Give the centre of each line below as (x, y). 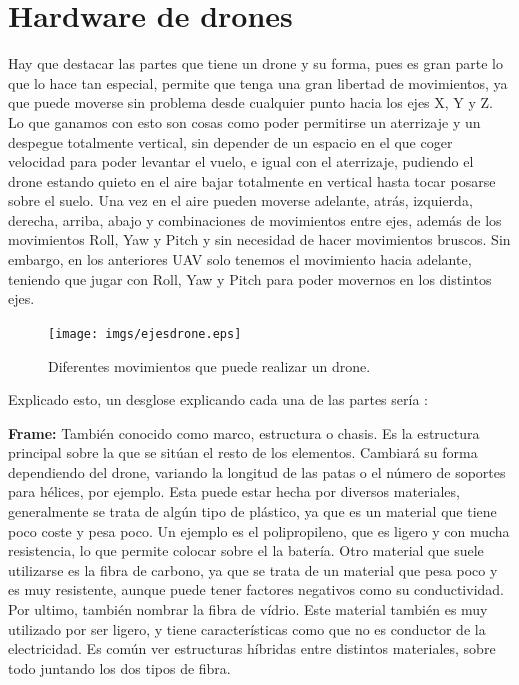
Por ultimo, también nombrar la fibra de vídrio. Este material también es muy (248, 609)
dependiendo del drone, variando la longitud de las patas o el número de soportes (257, 471)
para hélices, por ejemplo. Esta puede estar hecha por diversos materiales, (234, 491)
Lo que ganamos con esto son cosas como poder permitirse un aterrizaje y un (244, 121)
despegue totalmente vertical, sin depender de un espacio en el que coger (230, 141)
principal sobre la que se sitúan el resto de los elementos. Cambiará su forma (243, 452)
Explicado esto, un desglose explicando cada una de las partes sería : (218, 399)
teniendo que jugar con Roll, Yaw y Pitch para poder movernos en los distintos (250, 278)
